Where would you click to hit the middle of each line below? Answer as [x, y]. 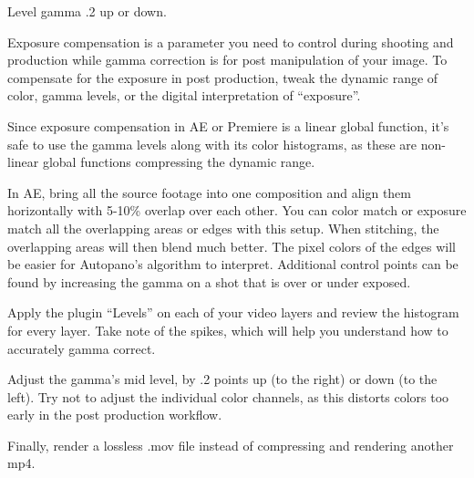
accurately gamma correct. [82, 348]
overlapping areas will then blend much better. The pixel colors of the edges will [232, 246]
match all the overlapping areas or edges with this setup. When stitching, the [223, 228]
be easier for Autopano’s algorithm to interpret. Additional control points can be [233, 264]
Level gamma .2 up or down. [87, 11]
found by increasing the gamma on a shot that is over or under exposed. [209, 281]
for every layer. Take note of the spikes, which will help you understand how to [228, 330]
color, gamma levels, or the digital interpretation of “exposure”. [184, 95]
